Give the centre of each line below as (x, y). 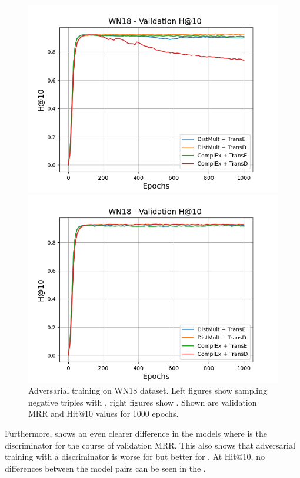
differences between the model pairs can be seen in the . (105, 468)
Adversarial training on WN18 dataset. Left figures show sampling (148, 390)
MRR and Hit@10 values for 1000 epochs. (104, 413)
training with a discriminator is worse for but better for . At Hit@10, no (135, 456)
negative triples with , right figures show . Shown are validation (143, 402)
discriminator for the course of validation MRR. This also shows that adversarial (150, 445)
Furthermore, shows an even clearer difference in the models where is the (136, 433)
